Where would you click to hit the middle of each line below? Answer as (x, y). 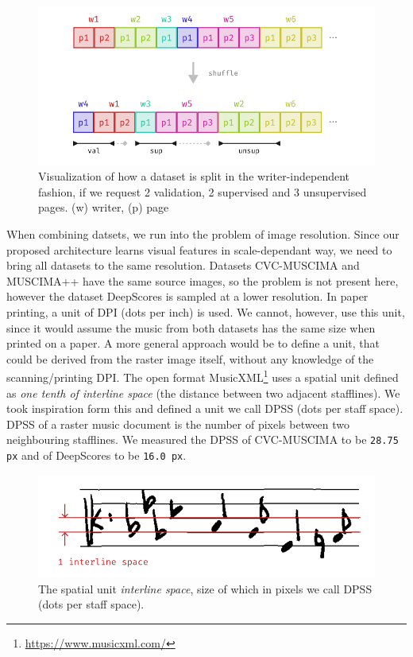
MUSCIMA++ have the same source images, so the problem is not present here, (203, 280)
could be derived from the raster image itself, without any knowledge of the (190, 358)
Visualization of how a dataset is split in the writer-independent (194, 176)
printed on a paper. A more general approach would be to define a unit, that (193, 343)
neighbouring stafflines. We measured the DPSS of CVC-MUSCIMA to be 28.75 (203, 439)
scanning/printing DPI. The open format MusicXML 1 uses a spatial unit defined (203, 376)
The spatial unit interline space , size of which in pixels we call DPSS (205, 588)
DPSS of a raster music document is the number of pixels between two (178, 424)
